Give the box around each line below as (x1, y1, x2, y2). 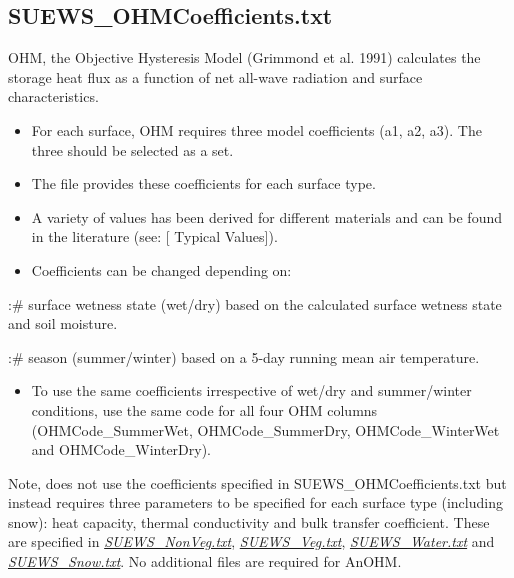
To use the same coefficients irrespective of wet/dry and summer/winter (31, 380, 472, 401)
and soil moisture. (8, 313, 118, 334)
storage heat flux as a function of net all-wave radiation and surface (8, 66, 423, 87)
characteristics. (8, 86, 99, 107)
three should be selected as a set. (31, 139, 234, 160)
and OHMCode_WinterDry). (31, 439, 211, 460)
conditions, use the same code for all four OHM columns (31, 399, 378, 420)
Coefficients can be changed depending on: (31, 259, 292, 280)
